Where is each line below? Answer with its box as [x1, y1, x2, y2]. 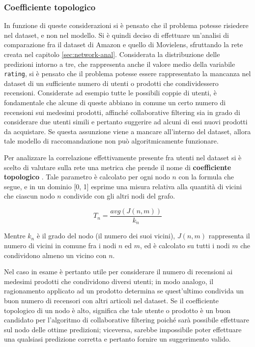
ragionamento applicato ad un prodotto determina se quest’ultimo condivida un [4, 286, 244, 296]
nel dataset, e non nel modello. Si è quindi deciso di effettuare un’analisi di [4, 29, 229, 40]
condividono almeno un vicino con [4, 250, 107, 260]
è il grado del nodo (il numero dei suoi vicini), [36, 231, 175, 241]
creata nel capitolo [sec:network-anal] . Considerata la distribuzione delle [4, 49, 220, 59]
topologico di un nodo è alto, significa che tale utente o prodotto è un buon [4, 305, 230, 315]
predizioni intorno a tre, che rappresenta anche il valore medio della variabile [4, 58, 235, 69]
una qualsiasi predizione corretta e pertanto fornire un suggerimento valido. [4, 334, 231, 344]
